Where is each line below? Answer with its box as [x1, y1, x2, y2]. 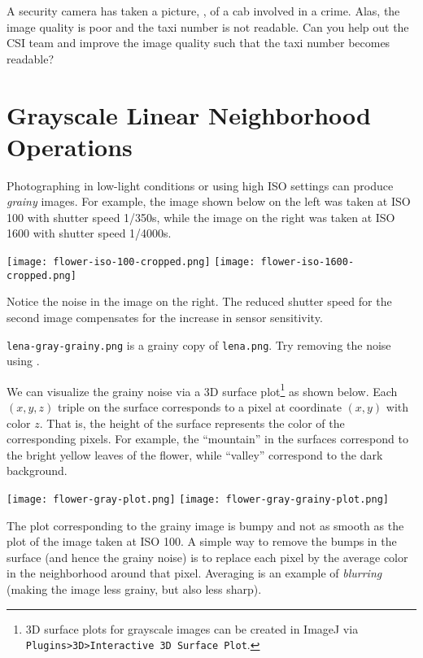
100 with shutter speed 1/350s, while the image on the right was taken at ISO [7, 208, 395, 225]
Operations [7, 129, 133, 163]
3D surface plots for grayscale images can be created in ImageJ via [25, 620, 359, 637]
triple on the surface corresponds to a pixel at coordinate [58, 399, 342, 416]
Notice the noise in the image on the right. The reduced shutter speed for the [7, 293, 392, 310]
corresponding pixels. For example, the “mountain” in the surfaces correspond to [7, 430, 408, 447]
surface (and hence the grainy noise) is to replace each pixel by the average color [7, 548, 408, 565]
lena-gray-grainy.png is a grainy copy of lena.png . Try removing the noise [7, 336, 391, 353]
